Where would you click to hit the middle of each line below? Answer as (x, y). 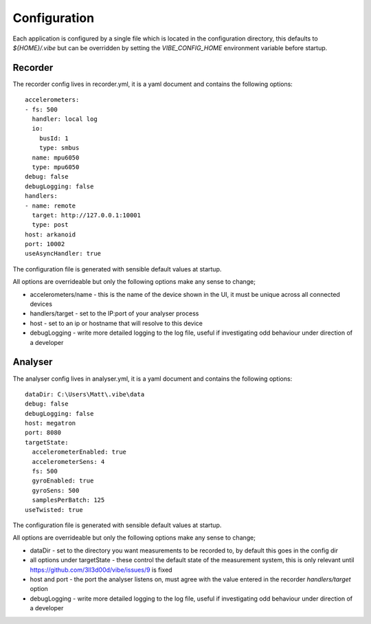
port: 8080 (43, 433)
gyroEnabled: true (63, 481)
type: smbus (59, 148)
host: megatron (50, 423)
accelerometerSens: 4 (68, 461)
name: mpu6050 (56, 157)
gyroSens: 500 (56, 490)
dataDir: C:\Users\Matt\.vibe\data (85, 394)
